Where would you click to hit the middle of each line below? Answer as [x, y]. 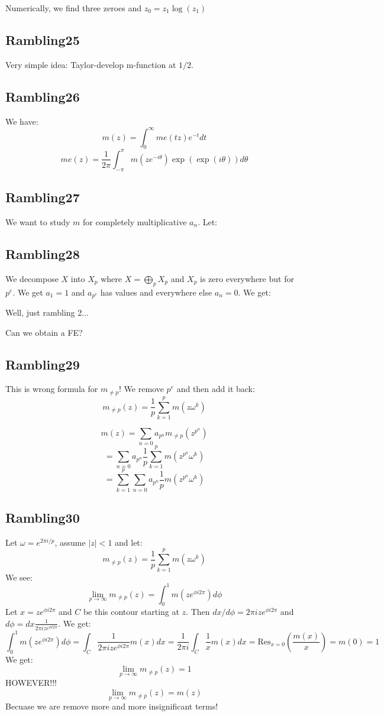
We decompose [32, 278]
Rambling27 [43, 197]
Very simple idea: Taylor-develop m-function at [91, 64]
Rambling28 [43, 253]
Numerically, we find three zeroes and [74, 8]
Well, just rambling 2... [47, 312]
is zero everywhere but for [247, 278]
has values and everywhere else [156, 292]
